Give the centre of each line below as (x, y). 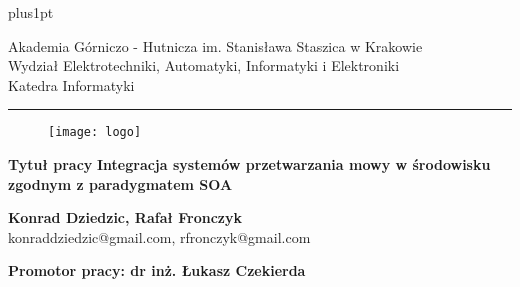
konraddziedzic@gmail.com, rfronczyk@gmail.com (159, 236)
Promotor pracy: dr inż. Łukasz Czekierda (157, 270)
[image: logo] (95, 132)
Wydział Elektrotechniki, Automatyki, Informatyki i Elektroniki (204, 65)
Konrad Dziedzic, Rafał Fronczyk (125, 217)
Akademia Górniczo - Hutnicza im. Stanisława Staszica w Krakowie (215, 45)
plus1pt (31, 12)
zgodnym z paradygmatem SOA (120, 183)
